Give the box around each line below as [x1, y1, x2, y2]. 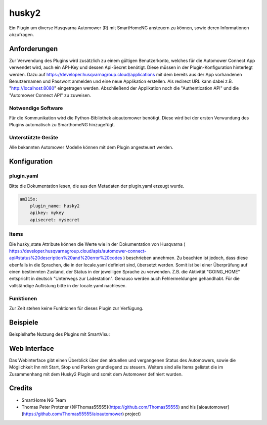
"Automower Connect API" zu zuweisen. [9, 92, 91, 98]
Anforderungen [9, 45, 58, 53]
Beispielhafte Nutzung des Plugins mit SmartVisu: [9, 331, 110, 337]
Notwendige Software [9, 105, 63, 111]
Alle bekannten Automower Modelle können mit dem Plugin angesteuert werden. [9, 144, 173, 151]
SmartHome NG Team [21, 397, 66, 403]
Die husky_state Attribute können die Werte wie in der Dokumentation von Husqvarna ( [9, 241, 185, 247]
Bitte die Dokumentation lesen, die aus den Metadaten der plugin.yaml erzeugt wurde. [9, 183, 185, 189]
